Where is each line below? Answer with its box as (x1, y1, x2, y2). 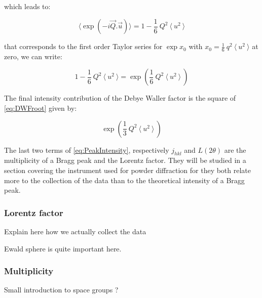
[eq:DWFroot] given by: (4, 103, 77, 113)
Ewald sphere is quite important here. (4, 243, 122, 253)
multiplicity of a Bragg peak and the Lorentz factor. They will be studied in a (4, 155, 246, 165)
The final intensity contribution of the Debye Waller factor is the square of (4, 93, 236, 103)
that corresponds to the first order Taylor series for (4, 41, 163, 52)
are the (224, 144, 246, 155)
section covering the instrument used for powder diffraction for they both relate (4, 165, 251, 176)
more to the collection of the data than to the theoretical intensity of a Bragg (4, 175, 245, 185)
